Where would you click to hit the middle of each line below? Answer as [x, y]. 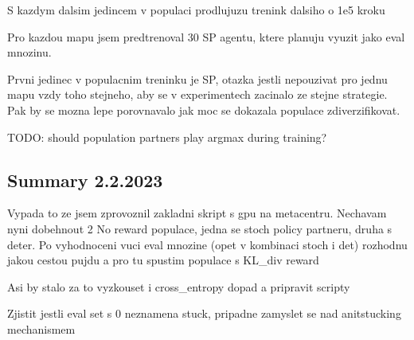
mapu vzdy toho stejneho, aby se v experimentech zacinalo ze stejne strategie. [197, 94]
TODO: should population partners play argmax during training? [167, 137]
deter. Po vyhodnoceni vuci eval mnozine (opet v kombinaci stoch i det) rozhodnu [207, 244]
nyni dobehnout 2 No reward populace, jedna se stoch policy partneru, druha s [200, 228]
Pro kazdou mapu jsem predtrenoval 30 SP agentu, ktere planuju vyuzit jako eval [206, 36]
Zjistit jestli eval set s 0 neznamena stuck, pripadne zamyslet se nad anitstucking [204, 313]
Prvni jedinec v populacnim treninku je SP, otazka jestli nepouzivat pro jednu [197, 78]
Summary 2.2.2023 [85, 180]
